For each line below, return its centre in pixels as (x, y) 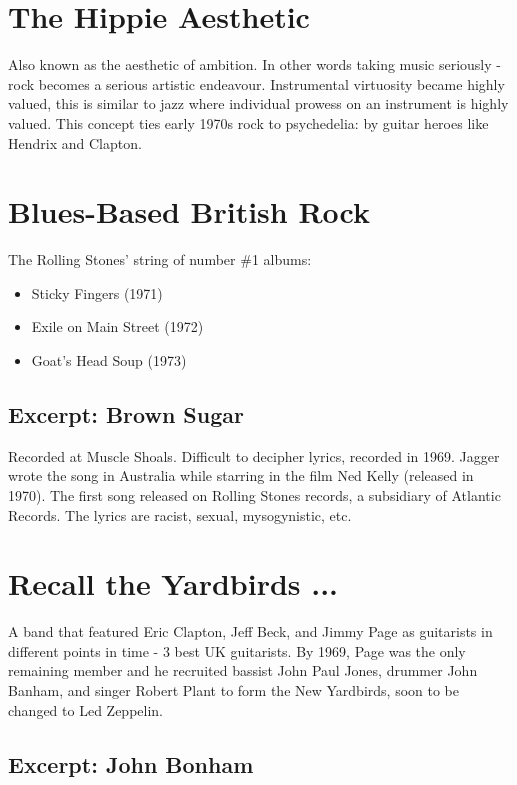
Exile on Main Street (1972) (117, 326)
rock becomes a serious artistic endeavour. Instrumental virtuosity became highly (256, 83)
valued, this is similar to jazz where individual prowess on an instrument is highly (258, 103)
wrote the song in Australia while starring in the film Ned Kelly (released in (241, 475)
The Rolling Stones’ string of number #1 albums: (160, 259)
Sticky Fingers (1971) (97, 292)
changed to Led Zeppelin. (85, 709)
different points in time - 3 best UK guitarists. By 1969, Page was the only (237, 650)
